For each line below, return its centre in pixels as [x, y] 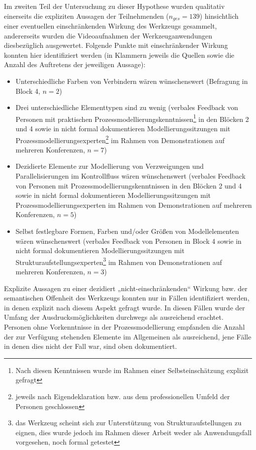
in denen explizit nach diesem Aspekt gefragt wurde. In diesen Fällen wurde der [125, 307]
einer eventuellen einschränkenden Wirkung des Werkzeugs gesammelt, [111, 26]
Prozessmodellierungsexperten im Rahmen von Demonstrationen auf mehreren [134, 205]
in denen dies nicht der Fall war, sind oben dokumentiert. [91, 346]
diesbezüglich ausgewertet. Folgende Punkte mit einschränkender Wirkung [116, 45]
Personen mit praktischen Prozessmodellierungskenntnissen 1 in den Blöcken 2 [132, 118]
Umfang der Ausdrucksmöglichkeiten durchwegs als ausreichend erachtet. [114, 317]
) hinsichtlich [219, 16]
